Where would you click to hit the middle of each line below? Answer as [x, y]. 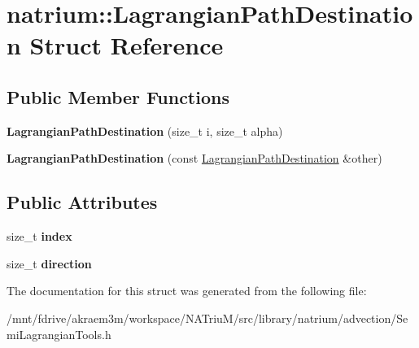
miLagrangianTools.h [59, 334]
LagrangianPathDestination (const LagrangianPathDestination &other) [194, 158]
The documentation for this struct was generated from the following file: [187, 291]
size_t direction [49, 263]
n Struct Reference [115, 45]
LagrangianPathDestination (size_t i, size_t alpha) [145, 130]
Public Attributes [82, 202]
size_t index [39, 236]
